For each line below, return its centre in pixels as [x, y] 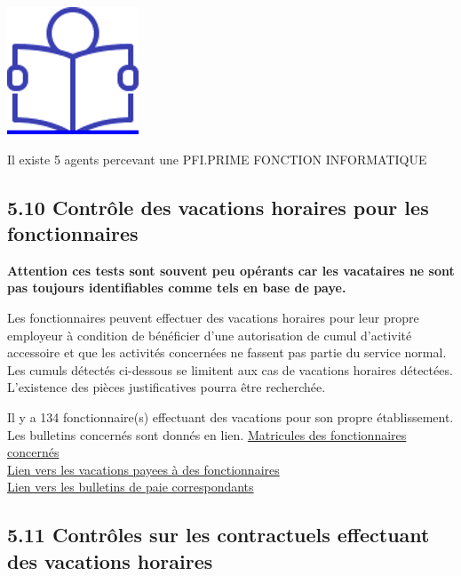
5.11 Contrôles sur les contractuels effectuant [219, 535]
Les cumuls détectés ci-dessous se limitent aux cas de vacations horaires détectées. [230, 369]
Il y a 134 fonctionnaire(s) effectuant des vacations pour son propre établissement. [230, 416]
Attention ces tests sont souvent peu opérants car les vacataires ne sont [231, 270]
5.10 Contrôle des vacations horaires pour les [218, 207]
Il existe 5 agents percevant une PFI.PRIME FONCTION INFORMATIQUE [217, 159]
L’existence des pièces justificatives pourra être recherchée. [167, 387]
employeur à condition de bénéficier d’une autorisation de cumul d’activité [210, 335]
